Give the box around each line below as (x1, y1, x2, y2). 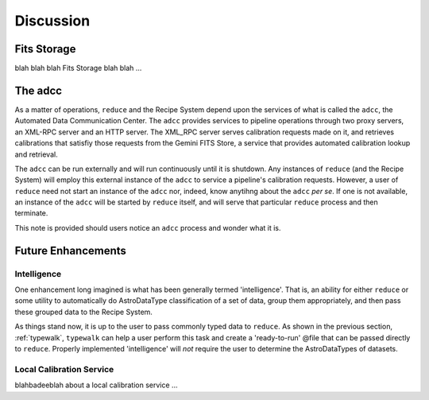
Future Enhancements (14, 243, 127, 258)
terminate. (14, 208, 48, 218)
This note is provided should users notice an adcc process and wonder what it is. (14, 223, 281, 232)
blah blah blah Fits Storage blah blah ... (14, 64, 142, 73)
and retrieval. (14, 150, 59, 159)
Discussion (14, 12, 91, 29)
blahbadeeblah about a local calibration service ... (14, 380, 178, 390)
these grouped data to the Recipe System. (14, 307, 153, 317)
